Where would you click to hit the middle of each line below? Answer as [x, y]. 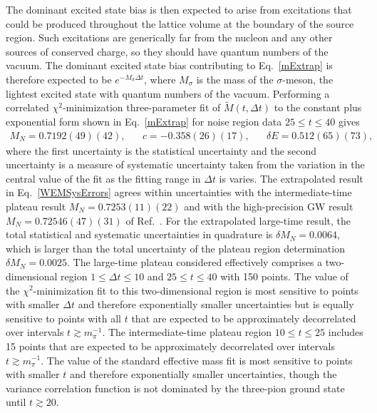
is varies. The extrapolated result [291, 178]
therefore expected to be [59, 79]
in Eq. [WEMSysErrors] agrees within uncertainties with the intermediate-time [179, 192]
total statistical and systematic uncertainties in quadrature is [139, 234]
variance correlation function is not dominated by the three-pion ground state [175, 388]
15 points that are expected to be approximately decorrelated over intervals [170, 346]
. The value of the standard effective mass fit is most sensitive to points [197, 360]
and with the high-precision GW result [269, 206]
